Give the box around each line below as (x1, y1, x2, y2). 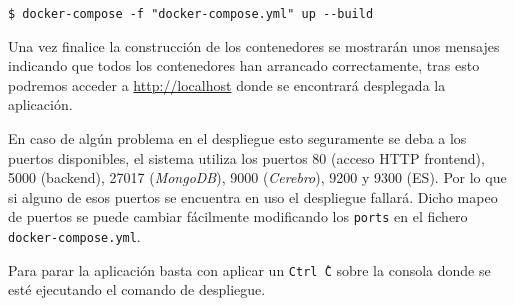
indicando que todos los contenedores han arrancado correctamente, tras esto (8, 55, 480, 76)
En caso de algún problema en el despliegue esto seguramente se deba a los (8, 128, 467, 149)
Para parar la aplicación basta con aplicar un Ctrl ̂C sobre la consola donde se (8, 259, 491, 280)
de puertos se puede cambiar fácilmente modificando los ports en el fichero (8, 206, 468, 227)
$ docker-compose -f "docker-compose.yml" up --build (8, 7, 374, 21)
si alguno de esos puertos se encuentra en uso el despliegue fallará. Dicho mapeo (8, 186, 498, 207)
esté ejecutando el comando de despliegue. (8, 279, 266, 300)
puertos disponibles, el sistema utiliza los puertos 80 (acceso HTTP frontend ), (8, 147, 485, 168)
